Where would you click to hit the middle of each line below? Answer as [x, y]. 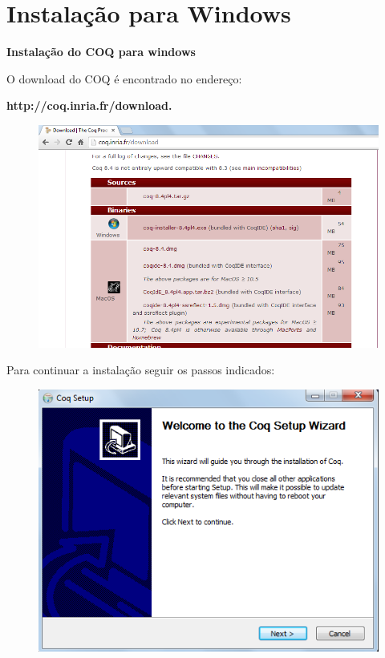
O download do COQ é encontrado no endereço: [124, 78]
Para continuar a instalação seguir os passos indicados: [141, 370]
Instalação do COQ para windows [101, 52]
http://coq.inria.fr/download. [89, 105]
